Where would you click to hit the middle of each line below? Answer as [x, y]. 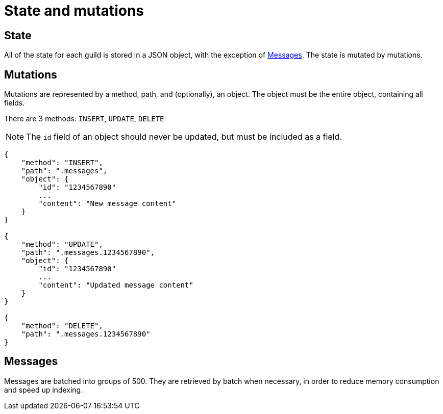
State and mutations [74, 11]
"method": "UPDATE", [62, 244]
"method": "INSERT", [62, 163]
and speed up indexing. [44, 390]
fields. [15, 103]
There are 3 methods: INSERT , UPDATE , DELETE [84, 119]
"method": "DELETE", [62, 326]
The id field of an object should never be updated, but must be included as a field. [184, 137]
